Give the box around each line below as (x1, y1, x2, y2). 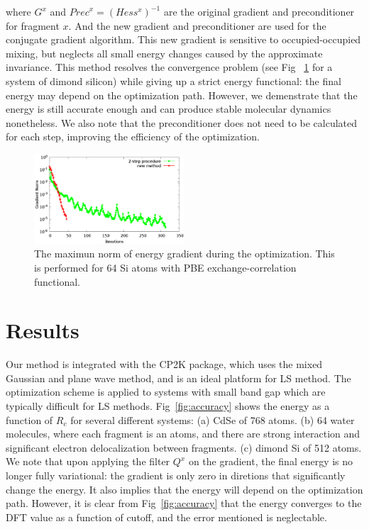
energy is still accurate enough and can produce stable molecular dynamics (6, 101, 331, 116)
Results (6, 316, 79, 345)
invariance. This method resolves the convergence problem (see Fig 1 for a (6, 60, 333, 74)
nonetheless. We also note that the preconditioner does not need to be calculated (6, 115, 358, 130)
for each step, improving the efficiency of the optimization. (6, 129, 260, 144)
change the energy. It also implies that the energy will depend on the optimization (6, 481, 363, 496)
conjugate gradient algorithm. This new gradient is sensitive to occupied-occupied (6, 32, 361, 47)
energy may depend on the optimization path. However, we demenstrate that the (6, 87, 358, 102)
